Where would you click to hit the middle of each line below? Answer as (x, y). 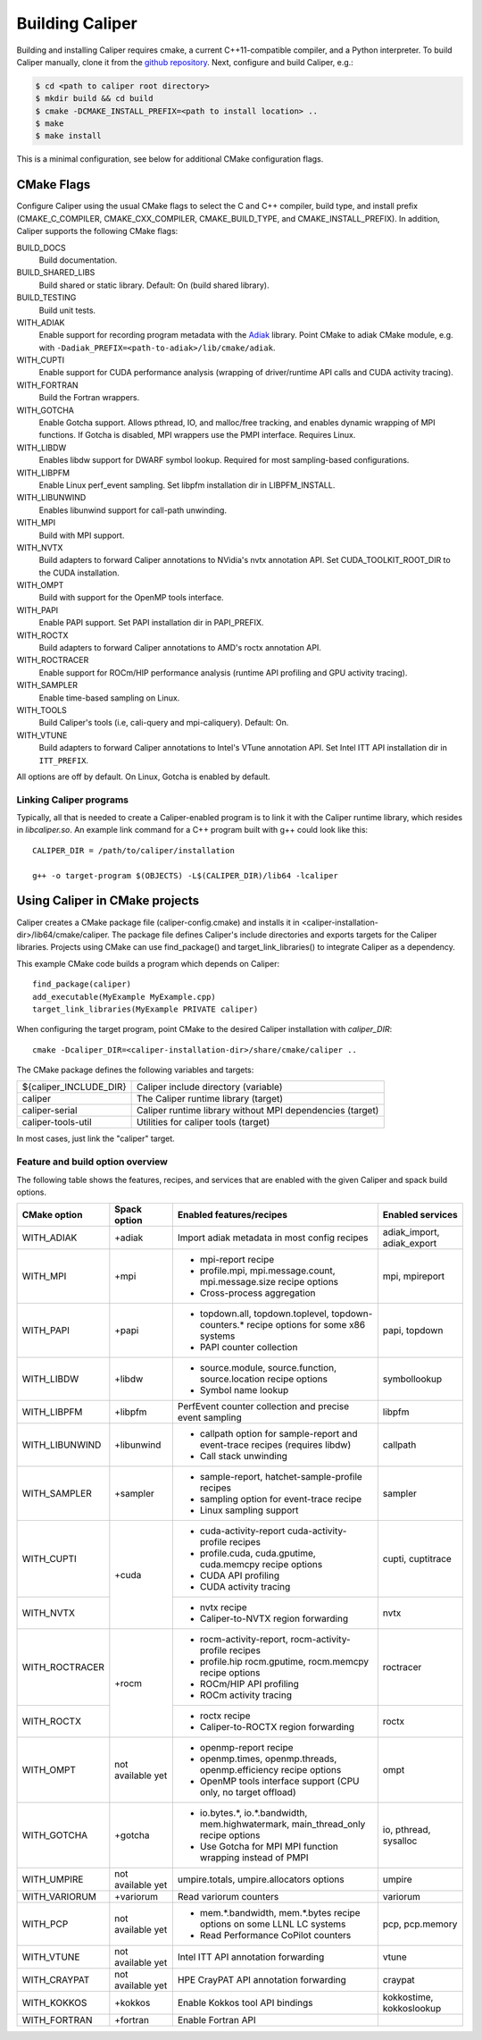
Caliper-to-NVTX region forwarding (274, 1619)
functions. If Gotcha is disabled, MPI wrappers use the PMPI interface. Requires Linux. (197, 435)
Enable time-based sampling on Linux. (109, 698)
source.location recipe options (264, 1379)
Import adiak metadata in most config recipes (273, 1238)
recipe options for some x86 (306, 1325)
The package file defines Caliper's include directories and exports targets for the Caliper (274, 935)
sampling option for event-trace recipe (281, 1499)
